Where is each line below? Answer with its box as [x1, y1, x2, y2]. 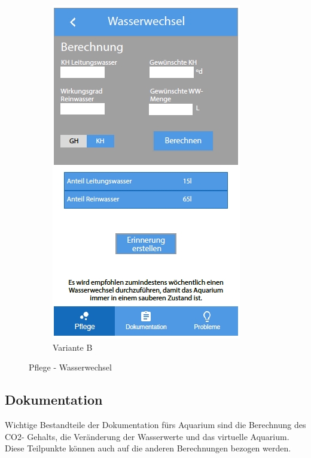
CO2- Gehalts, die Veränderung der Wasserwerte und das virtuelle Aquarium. [5, 430, 289, 442]
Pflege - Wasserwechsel [29, 361, 112, 373]
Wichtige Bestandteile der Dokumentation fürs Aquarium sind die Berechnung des [5, 418, 306, 430]
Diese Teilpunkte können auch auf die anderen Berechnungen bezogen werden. [5, 442, 291, 454]
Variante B [53, 341, 93, 353]
